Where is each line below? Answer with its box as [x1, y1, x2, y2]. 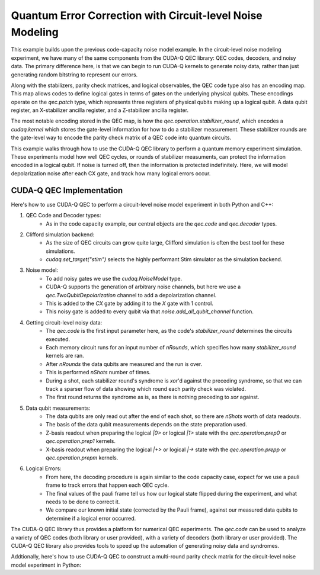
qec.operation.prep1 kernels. [46, 438, 116, 445]
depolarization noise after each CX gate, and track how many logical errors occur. [11, 169, 211, 177]
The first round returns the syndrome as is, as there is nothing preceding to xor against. [46, 394, 260, 401]
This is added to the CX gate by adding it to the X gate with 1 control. [46, 300, 213, 307]
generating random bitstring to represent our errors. [11, 71, 138, 78]
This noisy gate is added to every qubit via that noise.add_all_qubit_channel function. [46, 308, 254, 315]
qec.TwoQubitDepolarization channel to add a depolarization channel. [46, 291, 217, 298]
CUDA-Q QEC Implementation [11, 185, 123, 195]
